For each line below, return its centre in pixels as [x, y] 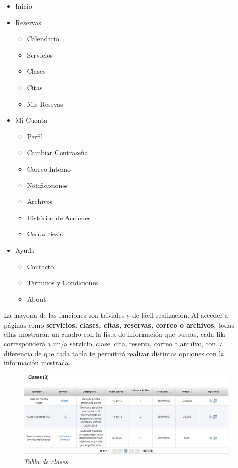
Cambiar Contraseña [57, 152]
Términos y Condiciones [63, 283]
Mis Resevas [45, 103]
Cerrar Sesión [47, 234]
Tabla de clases [46, 461]
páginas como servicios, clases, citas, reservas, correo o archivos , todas [119, 324]
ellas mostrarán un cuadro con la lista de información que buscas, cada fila [115, 334]
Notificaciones [48, 185]
